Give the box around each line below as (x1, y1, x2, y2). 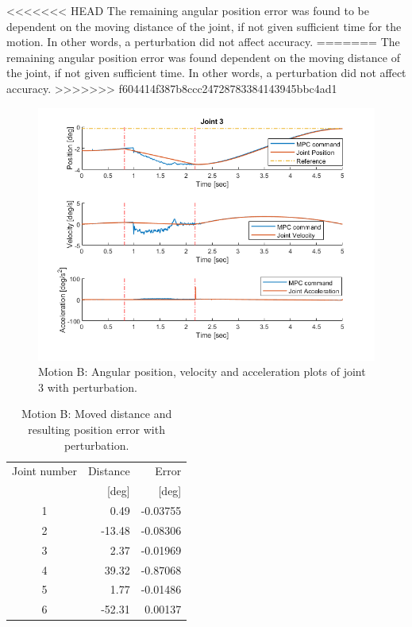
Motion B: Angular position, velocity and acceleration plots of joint (38, 363, 366, 380)
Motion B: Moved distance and (21, 405, 172, 422)
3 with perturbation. (38, 378, 137, 395)
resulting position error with (28, 420, 165, 437)
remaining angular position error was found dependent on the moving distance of (6, 48, 400, 65)
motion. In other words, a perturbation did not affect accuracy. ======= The (6, 33, 400, 50)
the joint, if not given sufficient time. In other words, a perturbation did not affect (6, 64, 406, 81)
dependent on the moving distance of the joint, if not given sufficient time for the (6, 17, 402, 34)
